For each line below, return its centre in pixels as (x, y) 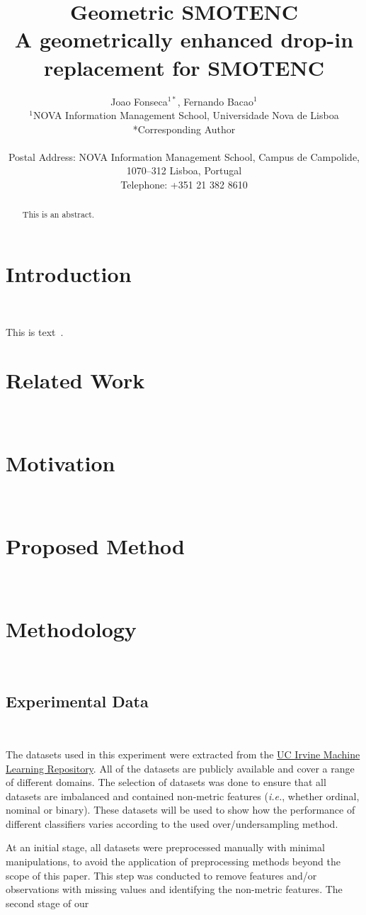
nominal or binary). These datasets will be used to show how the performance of (181, 810)
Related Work (75, 380)
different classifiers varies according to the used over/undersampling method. (172, 823)
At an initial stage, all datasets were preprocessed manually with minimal (165, 847)
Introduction (69, 274)
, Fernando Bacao (216, 101)
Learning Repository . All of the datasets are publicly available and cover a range (180, 768)
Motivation (61, 463)
